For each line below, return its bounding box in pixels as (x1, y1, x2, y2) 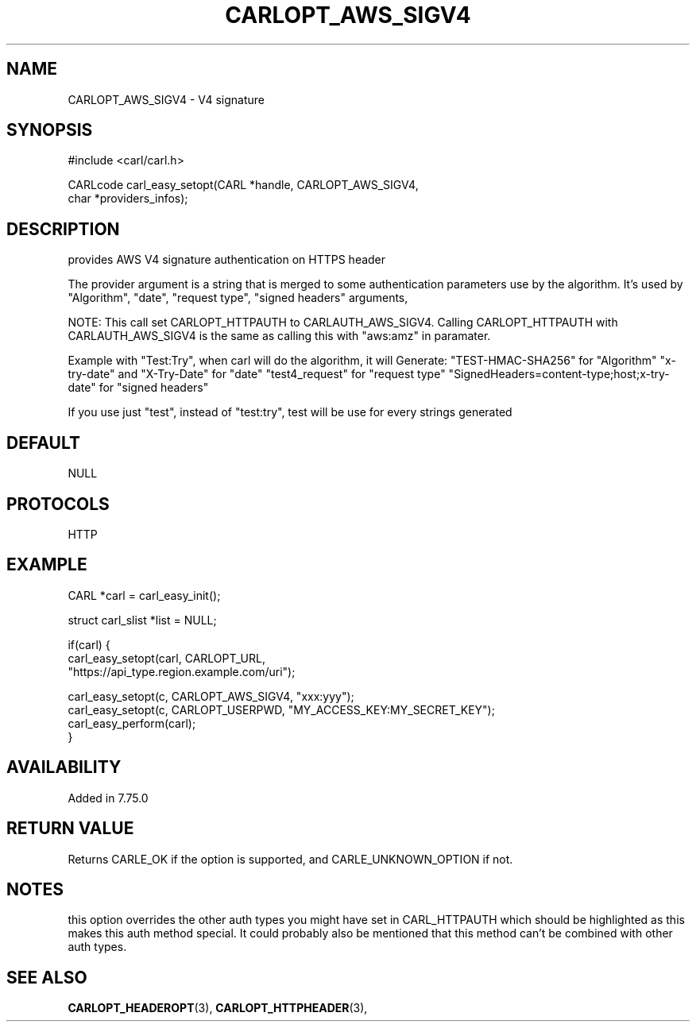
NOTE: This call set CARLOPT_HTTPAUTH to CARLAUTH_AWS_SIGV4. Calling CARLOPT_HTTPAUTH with (68, 315, 618, 330)
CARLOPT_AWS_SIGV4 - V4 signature (68, 92, 265, 106)
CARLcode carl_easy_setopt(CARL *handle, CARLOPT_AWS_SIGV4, (68, 178, 419, 192)
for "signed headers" (99, 381, 209, 395)
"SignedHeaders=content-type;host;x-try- (448, 367, 670, 381)
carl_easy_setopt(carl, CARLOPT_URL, (68, 651, 265, 665)
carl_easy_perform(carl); (68, 716, 196, 730)
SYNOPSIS (6, 120, 93, 141)
